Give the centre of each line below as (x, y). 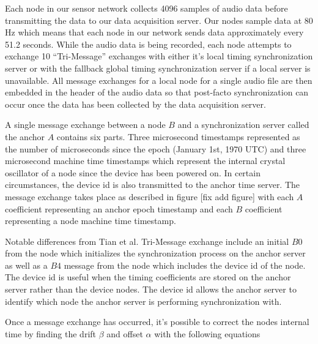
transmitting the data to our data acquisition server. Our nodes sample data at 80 (159, 20)
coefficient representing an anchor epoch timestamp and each (119, 208)
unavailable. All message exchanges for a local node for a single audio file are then (159, 80)
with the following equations (207, 333)
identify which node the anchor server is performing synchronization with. (143, 301)
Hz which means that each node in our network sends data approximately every (154, 32)
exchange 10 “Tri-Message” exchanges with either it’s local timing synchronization (159, 56)
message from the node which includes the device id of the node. (185, 265)
